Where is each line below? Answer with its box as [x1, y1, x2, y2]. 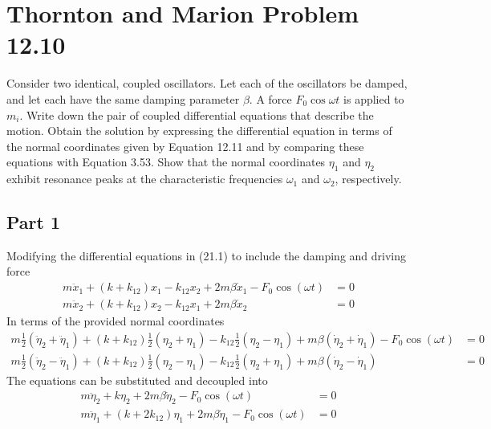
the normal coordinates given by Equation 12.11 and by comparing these [6, 137, 364, 154]
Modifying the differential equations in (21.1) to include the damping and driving [6, 247, 407, 264]
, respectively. [335, 170, 402, 187]
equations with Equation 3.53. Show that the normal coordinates [6, 153, 326, 170]
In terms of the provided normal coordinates [6, 313, 225, 329]
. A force [249, 90, 292, 107]
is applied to [343, 90, 404, 107]
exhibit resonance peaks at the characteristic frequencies [6, 170, 283, 187]
